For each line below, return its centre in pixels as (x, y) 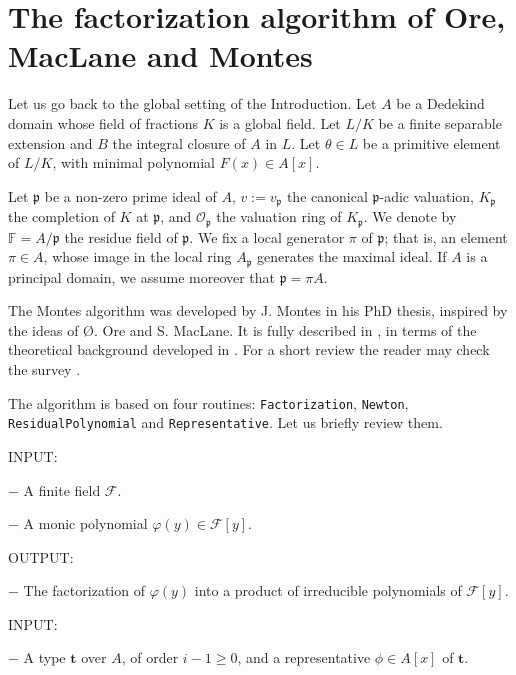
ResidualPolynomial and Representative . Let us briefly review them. (225, 422)
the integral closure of (179, 142)
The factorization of (84, 590)
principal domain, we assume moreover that (142, 276)
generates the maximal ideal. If (352, 256)
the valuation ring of (279, 216)
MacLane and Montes (160, 55)
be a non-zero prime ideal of (130, 195)
